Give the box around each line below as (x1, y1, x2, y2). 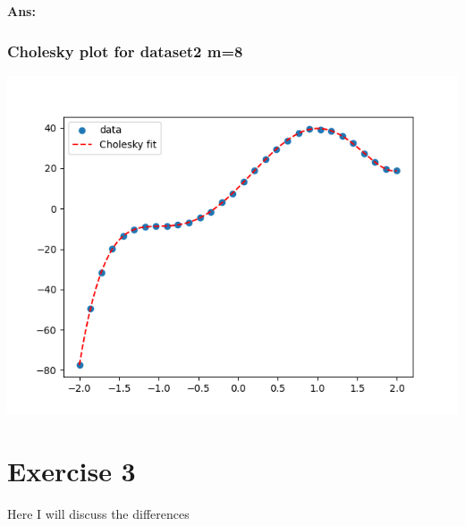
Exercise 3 (7, 452, 136, 488)
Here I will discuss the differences (7, 504, 190, 522)
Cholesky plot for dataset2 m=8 (7, 39, 243, 62)
